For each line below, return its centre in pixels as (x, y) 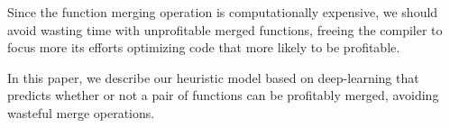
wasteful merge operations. (81, 112)
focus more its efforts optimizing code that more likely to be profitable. (204, 47)
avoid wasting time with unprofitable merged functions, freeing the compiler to (225, 29)
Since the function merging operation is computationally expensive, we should (223, 12)
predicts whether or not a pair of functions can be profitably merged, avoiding (223, 95)
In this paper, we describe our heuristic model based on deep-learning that (213, 77)
